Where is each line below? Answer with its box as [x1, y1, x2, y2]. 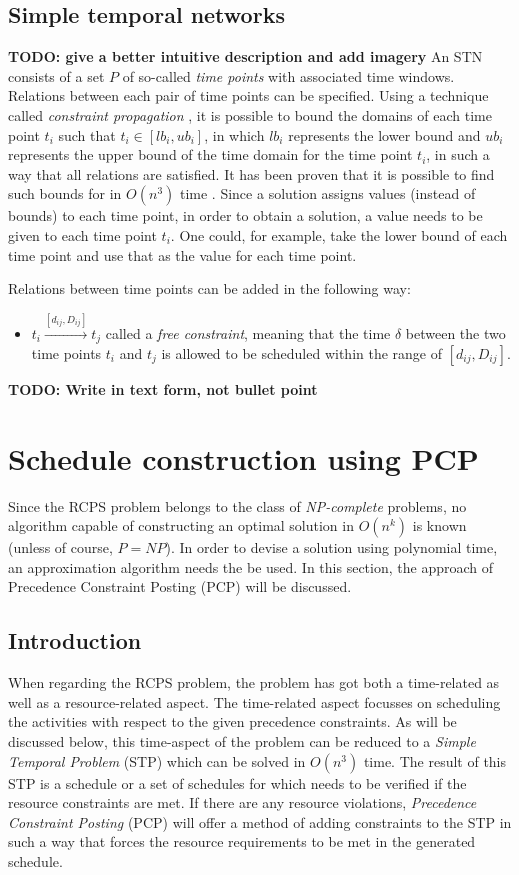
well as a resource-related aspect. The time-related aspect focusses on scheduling [8, 691, 501, 712]
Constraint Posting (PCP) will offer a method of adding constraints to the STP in [8, 811, 512, 832]
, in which [204, 124, 265, 145]
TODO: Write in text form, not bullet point [8, 378, 318, 399]
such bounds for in [8, 183, 122, 204]
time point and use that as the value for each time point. [8, 244, 357, 265]
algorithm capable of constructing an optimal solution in [8, 515, 354, 536]
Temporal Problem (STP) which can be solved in [8, 750, 306, 771]
